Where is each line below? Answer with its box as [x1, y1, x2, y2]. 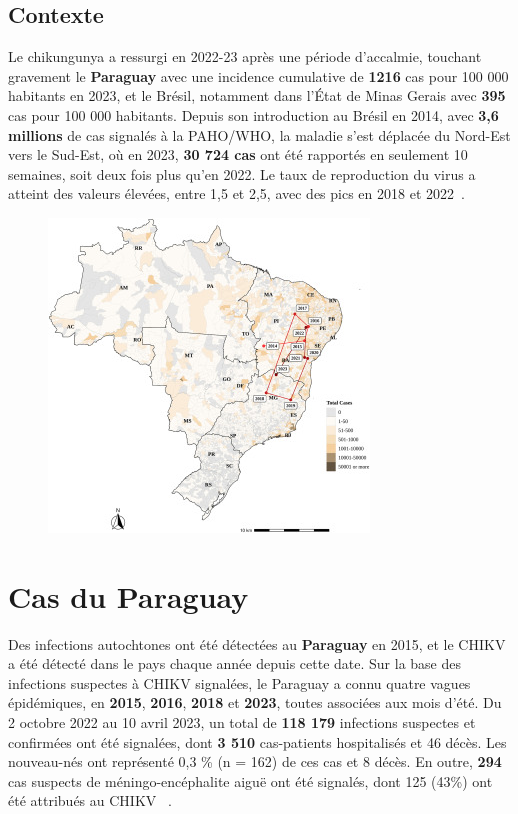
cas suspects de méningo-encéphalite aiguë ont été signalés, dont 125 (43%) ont [8, 770, 493, 791]
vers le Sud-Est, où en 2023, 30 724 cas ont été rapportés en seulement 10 [8, 144, 468, 165]
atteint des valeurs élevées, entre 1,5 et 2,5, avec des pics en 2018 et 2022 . [8, 183, 465, 204]
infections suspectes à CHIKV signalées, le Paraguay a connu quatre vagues [8, 672, 471, 693]
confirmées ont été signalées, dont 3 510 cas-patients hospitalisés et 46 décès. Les [8, 731, 507, 752]
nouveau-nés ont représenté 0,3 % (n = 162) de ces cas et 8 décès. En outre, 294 [8, 751, 502, 772]
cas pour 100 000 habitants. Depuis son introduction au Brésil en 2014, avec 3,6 [8, 104, 499, 125]
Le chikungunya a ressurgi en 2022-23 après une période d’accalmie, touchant [8, 46, 482, 67]
